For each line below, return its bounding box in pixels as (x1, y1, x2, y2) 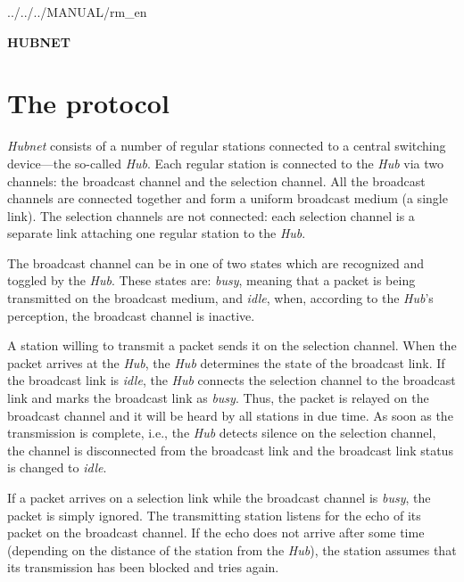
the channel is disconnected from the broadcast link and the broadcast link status (7, 440, 453, 459)
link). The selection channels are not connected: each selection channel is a (7, 206, 415, 225)
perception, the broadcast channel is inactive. (7, 306, 255, 324)
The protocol (7, 85, 170, 121)
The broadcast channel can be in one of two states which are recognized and (7, 253, 424, 272)
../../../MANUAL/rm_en (7, 3, 147, 20)
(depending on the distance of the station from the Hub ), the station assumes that (7, 540, 457, 559)
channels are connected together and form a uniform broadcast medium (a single (7, 189, 448, 208)
